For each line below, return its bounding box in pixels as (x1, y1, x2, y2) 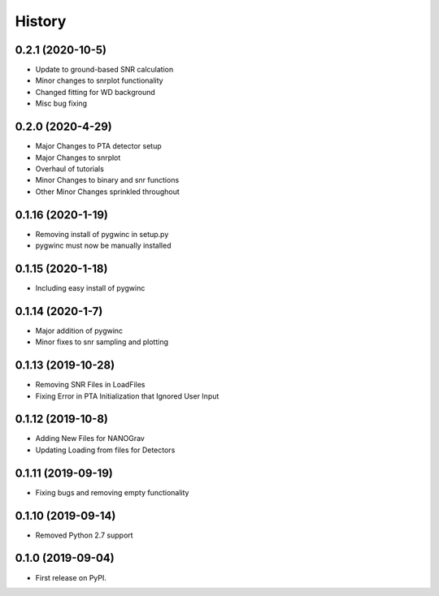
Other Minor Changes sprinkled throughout (35, 187, 180, 197)
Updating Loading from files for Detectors (35, 445, 176, 455)
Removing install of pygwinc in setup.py (35, 229, 169, 239)
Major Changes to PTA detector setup (35, 141, 162, 151)
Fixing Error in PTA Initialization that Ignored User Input (35, 391, 219, 401)
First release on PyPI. (35, 572, 107, 582)
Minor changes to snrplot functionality (35, 76, 163, 85)
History (15, 12, 67, 30)
